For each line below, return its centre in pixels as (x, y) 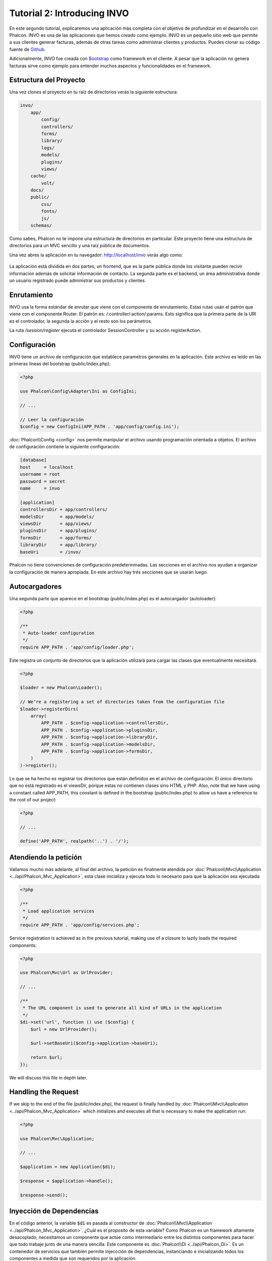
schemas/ (41, 225)
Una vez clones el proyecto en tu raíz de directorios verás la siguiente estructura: (94, 92)
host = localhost (47, 467)
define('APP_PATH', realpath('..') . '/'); (75, 841)
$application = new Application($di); (68, 1167)
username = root (40, 474)
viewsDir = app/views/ (56, 524)
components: (23, 945)
